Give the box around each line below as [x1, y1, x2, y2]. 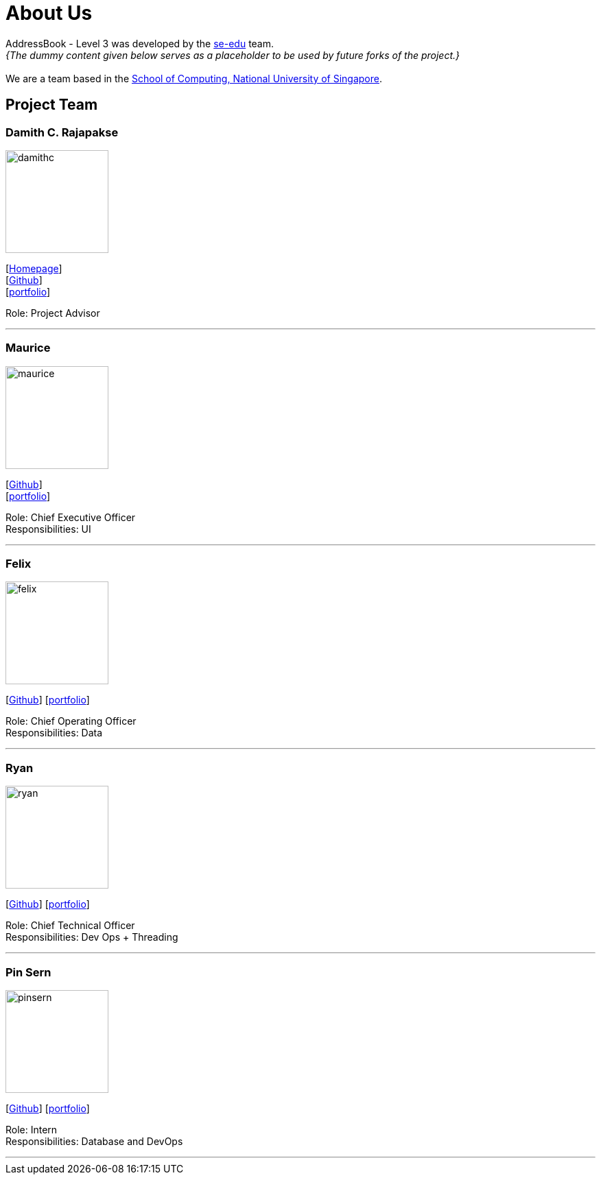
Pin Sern [5, 965, 51, 979]
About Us [5, 1, 93, 25]
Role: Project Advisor [5, 306, 100, 319]
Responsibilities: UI [5, 522, 91, 535]
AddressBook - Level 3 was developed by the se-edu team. [5, 37, 274, 49]
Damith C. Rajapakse [5, 125, 119, 139]
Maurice [5, 341, 51, 355]
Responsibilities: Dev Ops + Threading [5, 931, 178, 943]
